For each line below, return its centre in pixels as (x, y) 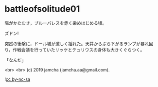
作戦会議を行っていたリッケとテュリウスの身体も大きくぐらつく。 (79, 50)
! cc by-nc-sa (17, 79)
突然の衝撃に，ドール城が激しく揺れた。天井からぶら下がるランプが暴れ (77, 43)
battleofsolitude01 (42, 9)
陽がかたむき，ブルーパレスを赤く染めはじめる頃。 (56, 23)
